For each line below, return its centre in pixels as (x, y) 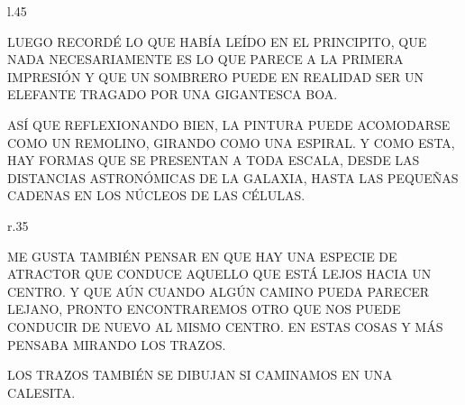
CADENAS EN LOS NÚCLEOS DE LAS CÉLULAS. (156, 195)
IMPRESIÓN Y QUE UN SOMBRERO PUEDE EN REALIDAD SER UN (216, 76)
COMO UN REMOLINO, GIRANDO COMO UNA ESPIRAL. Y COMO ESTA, (231, 142)
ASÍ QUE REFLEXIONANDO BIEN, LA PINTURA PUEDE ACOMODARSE (229, 124)
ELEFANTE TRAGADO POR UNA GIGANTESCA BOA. (173, 94)
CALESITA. (41, 392)
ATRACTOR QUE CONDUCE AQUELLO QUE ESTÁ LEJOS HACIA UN (219, 274)
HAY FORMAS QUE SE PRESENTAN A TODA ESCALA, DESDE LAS (214, 160)
